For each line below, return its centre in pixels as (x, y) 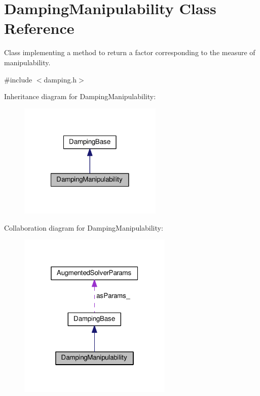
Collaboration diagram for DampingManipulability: (84, 227)
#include (18, 79)
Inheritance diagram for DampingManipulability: (80, 96)
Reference (39, 28)
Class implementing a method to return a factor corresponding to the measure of (130, 52)
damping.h (60, 79)
